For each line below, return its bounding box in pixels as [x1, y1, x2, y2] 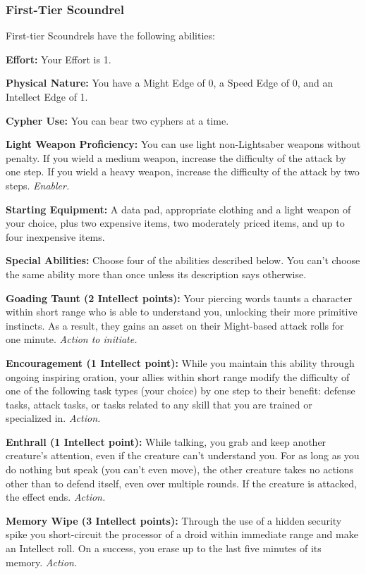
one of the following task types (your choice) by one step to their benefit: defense [6, 383, 355, 398]
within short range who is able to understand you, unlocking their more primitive [6, 304, 358, 319]
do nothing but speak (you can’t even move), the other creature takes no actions [6, 462, 354, 477]
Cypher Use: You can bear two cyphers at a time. [6, 113, 229, 127]
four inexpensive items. [6, 229, 105, 244]
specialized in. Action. [6, 411, 101, 425]
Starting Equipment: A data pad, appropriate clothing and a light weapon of [6, 201, 351, 216]
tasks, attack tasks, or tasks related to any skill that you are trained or [6, 397, 312, 411]
